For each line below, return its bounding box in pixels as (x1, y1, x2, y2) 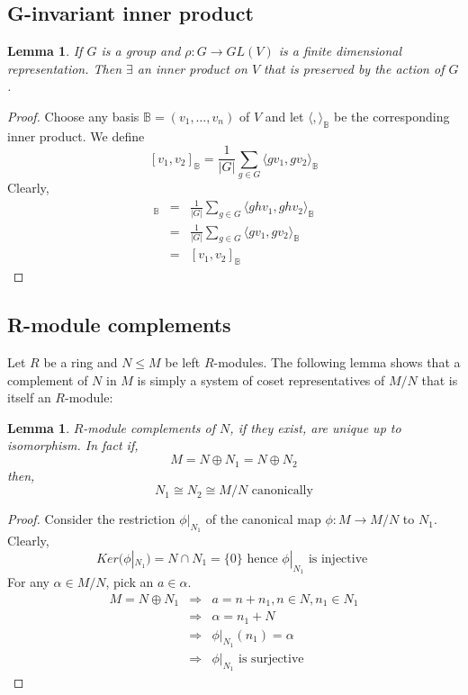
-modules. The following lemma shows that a (213, 353, 461, 372)
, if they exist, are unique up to (229, 418, 401, 437)
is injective (308, 552, 368, 565)
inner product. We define (7, 126, 145, 145)
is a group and (101, 41, 181, 60)
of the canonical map (205, 510, 321, 528)
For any (7, 573, 49, 591)
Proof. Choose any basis (7, 106, 139, 125)
